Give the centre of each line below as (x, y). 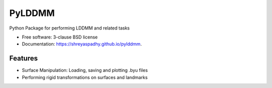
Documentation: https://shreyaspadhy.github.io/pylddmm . (82, 44)
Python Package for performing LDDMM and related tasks (70, 28)
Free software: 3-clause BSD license (60, 37)
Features (23, 58)
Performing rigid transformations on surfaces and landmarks (85, 77)
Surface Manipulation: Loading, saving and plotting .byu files (85, 70)
